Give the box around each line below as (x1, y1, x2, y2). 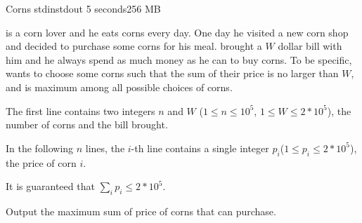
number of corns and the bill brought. (6, 117, 168, 132)
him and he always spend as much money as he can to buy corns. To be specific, (6, 52, 352, 67)
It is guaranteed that (6, 179, 95, 194)
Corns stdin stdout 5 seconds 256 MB (6, 1, 161, 15)
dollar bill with (278, 39, 342, 53)
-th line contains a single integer (131, 140, 269, 155)
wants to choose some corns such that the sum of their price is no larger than (6, 66, 339, 81)
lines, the (85, 140, 125, 155)
